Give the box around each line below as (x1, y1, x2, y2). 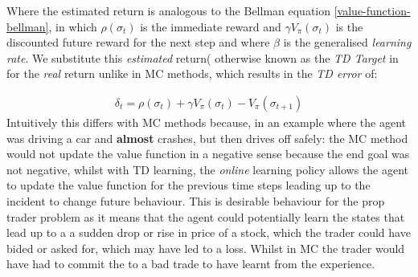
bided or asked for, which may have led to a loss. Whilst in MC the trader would (6, 239, 405, 256)
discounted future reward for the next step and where (6, 34, 270, 51)
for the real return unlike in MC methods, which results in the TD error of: (6, 65, 378, 82)
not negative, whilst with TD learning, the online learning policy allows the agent (6, 161, 409, 177)
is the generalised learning (283, 34, 412, 51)
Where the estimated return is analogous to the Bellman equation (6, 2, 331, 18)
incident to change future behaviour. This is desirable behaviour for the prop (6, 192, 385, 209)
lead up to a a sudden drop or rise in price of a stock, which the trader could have (6, 224, 411, 241)
